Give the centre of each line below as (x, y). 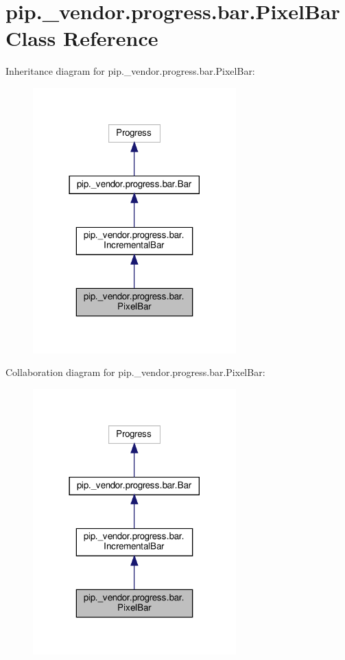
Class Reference (82, 38)
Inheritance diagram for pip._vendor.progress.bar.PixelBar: (130, 71)
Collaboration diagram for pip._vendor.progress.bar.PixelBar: (135, 372)
